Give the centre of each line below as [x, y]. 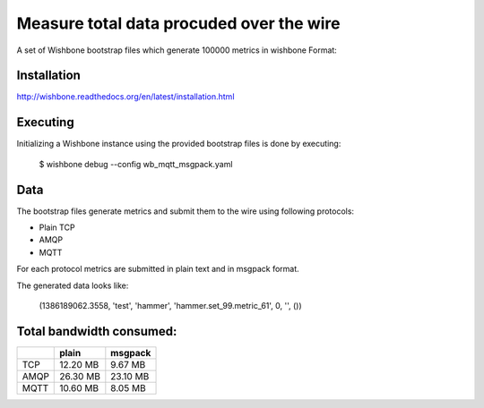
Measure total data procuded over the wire [178, 23]
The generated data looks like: [73, 285]
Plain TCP [57, 227]
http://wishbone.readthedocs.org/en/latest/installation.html [125, 97]
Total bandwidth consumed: [97, 331]
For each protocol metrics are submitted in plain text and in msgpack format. [158, 269]
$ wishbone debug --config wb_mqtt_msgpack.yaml [136, 164]
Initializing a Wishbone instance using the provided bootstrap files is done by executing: [179, 144]
